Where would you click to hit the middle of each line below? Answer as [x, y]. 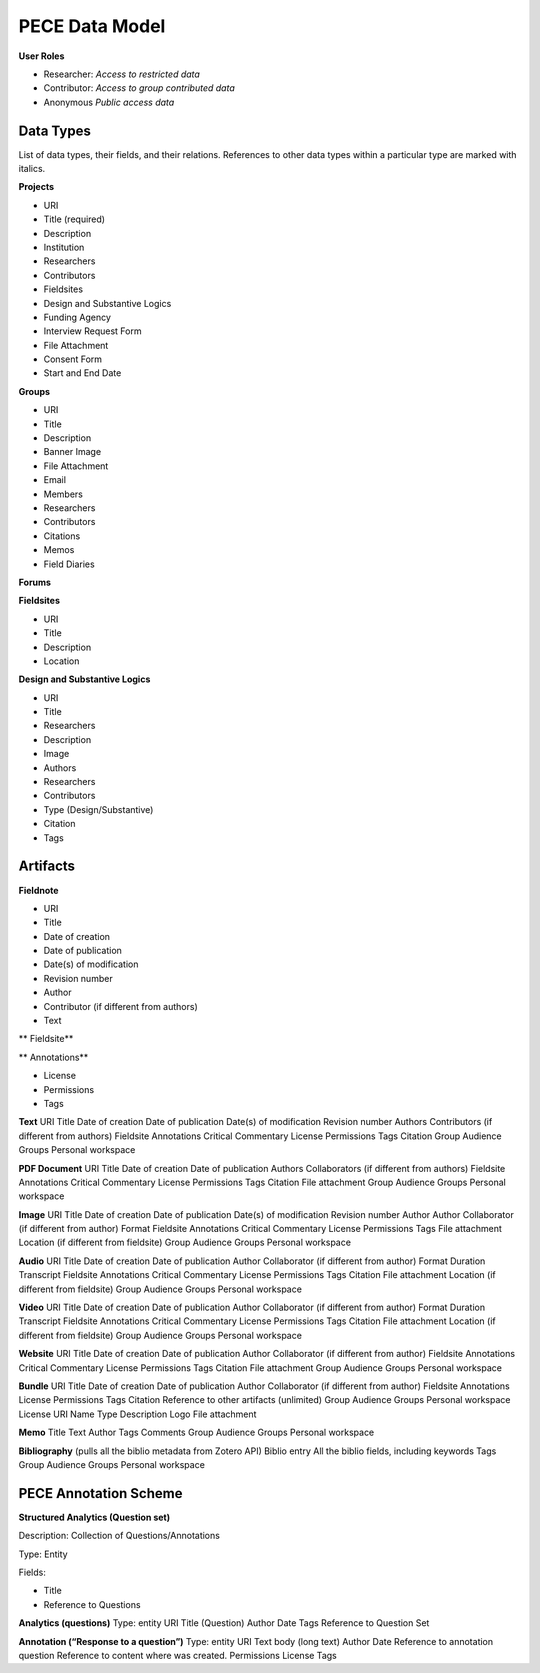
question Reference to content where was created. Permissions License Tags [177, 1655]
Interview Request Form [92, 331]
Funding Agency [77, 317]
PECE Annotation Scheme [100, 1493]
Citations [62, 536]
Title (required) [74, 219]
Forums [35, 582]
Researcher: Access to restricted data [121, 74]
